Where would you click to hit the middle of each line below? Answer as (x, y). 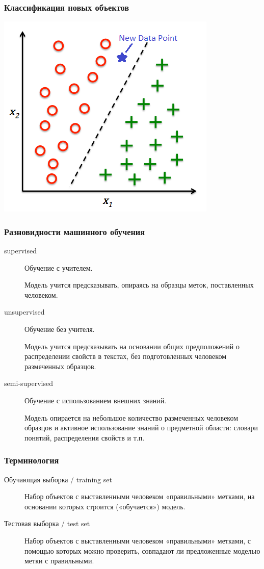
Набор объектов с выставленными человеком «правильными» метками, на (140, 496)
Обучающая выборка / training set (58, 479)
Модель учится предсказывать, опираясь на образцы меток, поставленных (139, 285)
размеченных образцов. (60, 366)
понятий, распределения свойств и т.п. (85, 437)
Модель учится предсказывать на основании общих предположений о (132, 346)
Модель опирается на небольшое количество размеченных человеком (131, 417)
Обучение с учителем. (59, 267)
